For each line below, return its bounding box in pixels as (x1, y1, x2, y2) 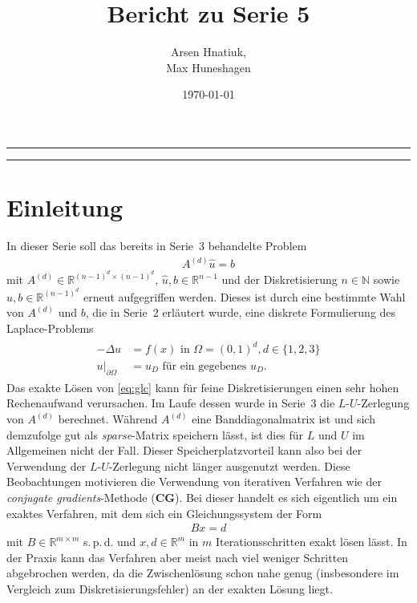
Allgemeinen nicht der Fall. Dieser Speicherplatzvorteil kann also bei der (6, 442, 362, 459)
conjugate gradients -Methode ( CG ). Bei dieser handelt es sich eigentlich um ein (6, 489, 398, 506)
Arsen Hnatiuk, (171, 43, 246, 60)
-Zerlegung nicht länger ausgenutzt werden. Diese (108, 457, 350, 474)
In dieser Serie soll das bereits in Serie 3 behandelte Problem (6, 237, 307, 254)
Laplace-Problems (6, 319, 94, 336)
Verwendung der (6, 457, 87, 474)
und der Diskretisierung (221, 271, 338, 288)
